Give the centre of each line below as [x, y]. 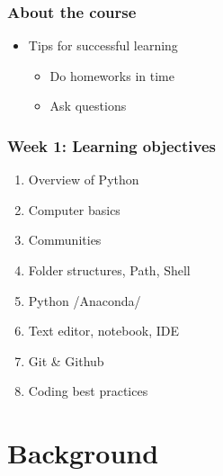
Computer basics [74, 209]
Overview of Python [84, 180]
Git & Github [66, 360]
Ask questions [88, 106]
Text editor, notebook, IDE [104, 331]
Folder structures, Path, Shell [109, 270]
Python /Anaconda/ [85, 300]
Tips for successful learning [103, 45]
